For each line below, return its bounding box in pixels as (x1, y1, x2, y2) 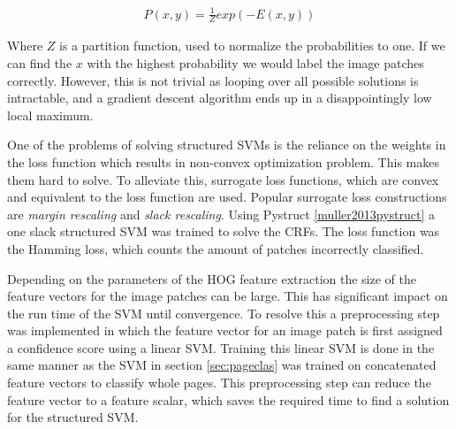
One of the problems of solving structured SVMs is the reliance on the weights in (7, 135, 446, 154)
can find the (7, 53, 72, 72)
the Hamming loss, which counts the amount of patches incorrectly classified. (7, 239, 424, 257)
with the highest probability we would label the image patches (87, 53, 424, 72)
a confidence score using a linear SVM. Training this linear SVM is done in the (7, 338, 435, 356)
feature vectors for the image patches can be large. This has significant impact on (7, 287, 448, 305)
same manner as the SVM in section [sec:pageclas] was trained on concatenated (7, 356, 437, 374)
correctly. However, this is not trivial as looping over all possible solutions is (7, 71, 419, 89)
